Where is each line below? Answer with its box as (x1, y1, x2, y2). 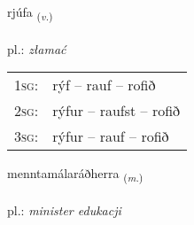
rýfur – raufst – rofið (52, 100, 181, 121)
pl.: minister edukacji (7, 201, 121, 220)
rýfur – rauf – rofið (52, 126, 169, 147)
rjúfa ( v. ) (7, 3, 53, 23)
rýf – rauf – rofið (52, 74, 156, 96)
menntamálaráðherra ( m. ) (7, 164, 144, 185)
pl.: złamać (7, 39, 66, 58)
